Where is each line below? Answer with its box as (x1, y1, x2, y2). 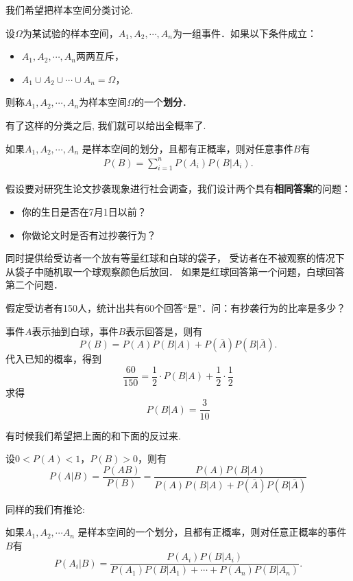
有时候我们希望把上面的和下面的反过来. (5, 428, 181, 442)
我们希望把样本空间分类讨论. (5, 3, 133, 16)
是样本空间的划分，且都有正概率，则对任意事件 (82, 141, 293, 155)
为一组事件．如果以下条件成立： (172, 25, 317, 40)
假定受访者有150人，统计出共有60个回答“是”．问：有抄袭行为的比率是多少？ (5, 301, 346, 315)
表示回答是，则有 (125, 323, 203, 338)
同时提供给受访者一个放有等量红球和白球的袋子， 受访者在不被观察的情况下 (5, 251, 345, 265)
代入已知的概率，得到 (5, 352, 101, 366)
